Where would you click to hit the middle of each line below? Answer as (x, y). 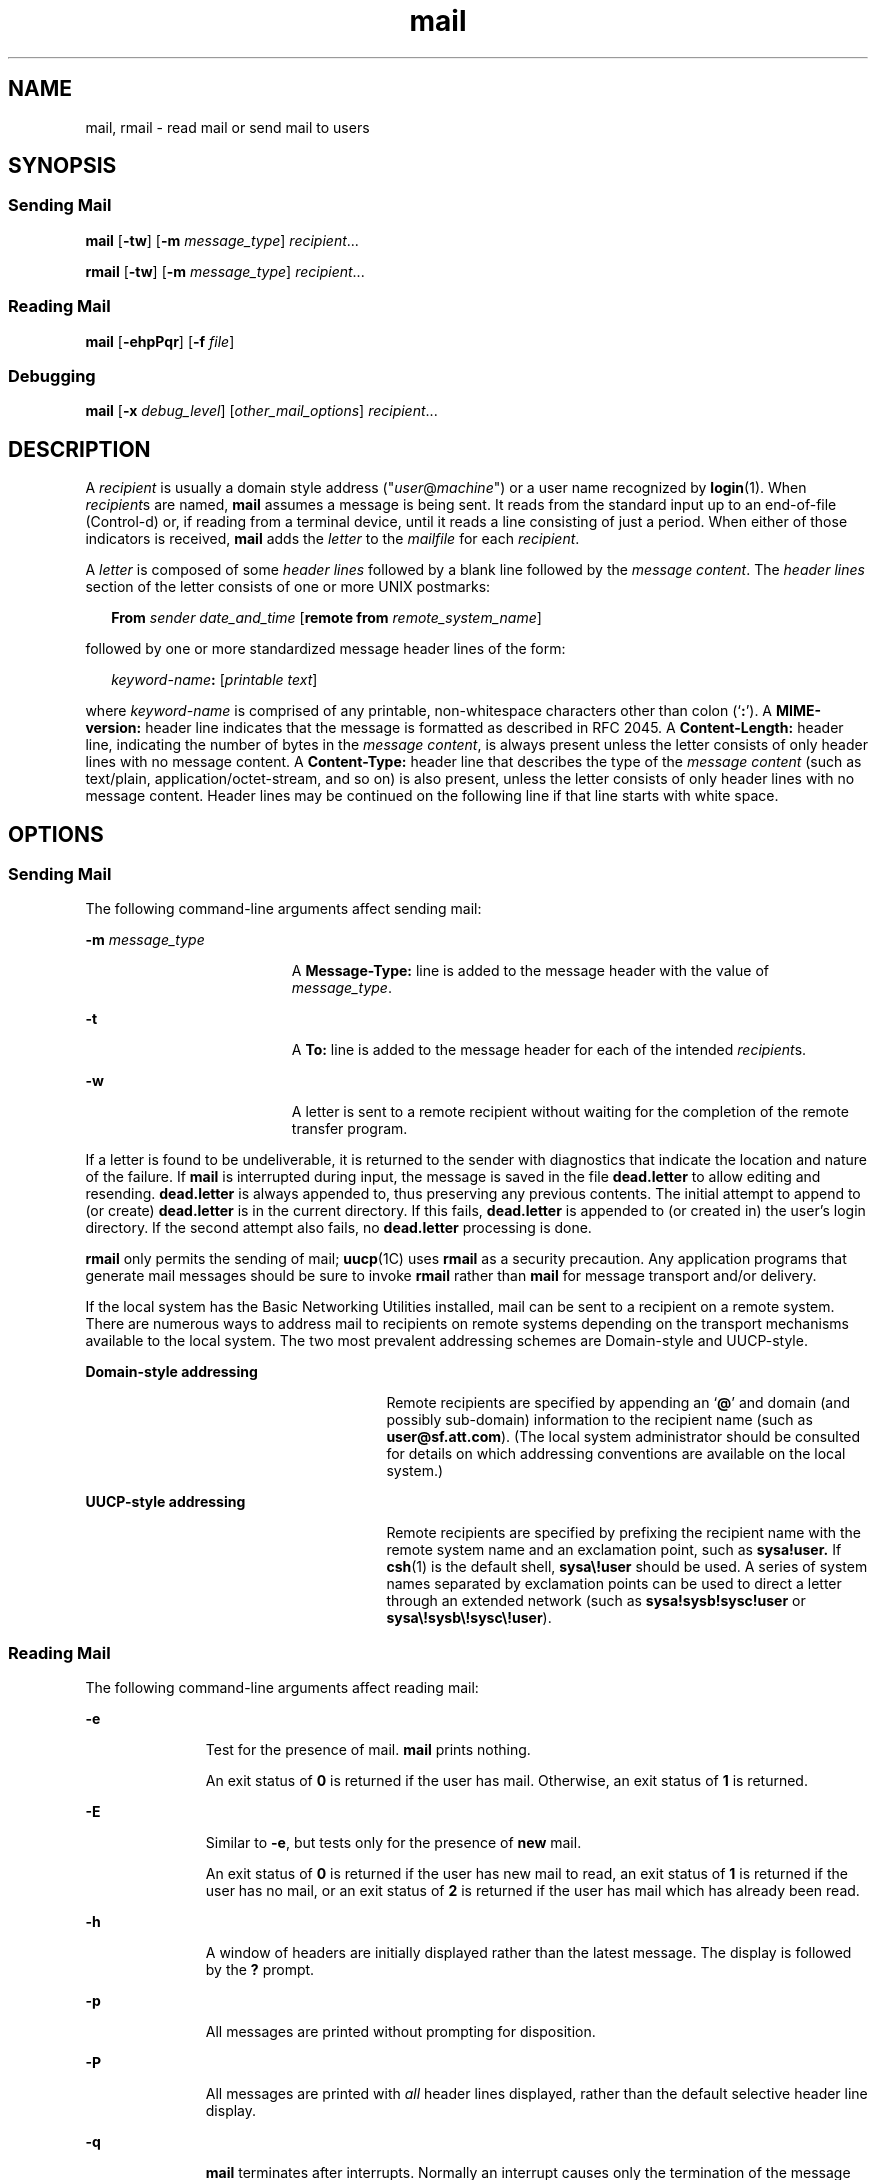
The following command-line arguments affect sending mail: (283, 909)
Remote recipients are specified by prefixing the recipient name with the (623, 1533)
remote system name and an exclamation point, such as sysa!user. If (614, 1550)
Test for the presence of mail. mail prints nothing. (368, 1750)
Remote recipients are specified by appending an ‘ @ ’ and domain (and (618, 1403)
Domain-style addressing (171, 1372)
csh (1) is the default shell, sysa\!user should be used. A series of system (627, 1567)
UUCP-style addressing (165, 1502)
